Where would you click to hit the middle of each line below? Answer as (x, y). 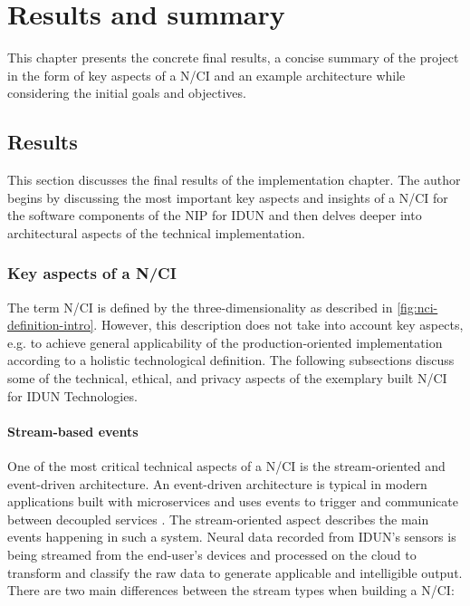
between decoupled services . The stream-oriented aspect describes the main (218, 519)
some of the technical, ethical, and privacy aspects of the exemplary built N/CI (227, 378)
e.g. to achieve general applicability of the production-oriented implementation (225, 342)
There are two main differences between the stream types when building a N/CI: (231, 590)
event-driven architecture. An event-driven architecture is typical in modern (217, 483)
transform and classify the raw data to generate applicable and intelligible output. (235, 572)
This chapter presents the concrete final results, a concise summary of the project (233, 58)
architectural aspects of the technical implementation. (156, 232)
